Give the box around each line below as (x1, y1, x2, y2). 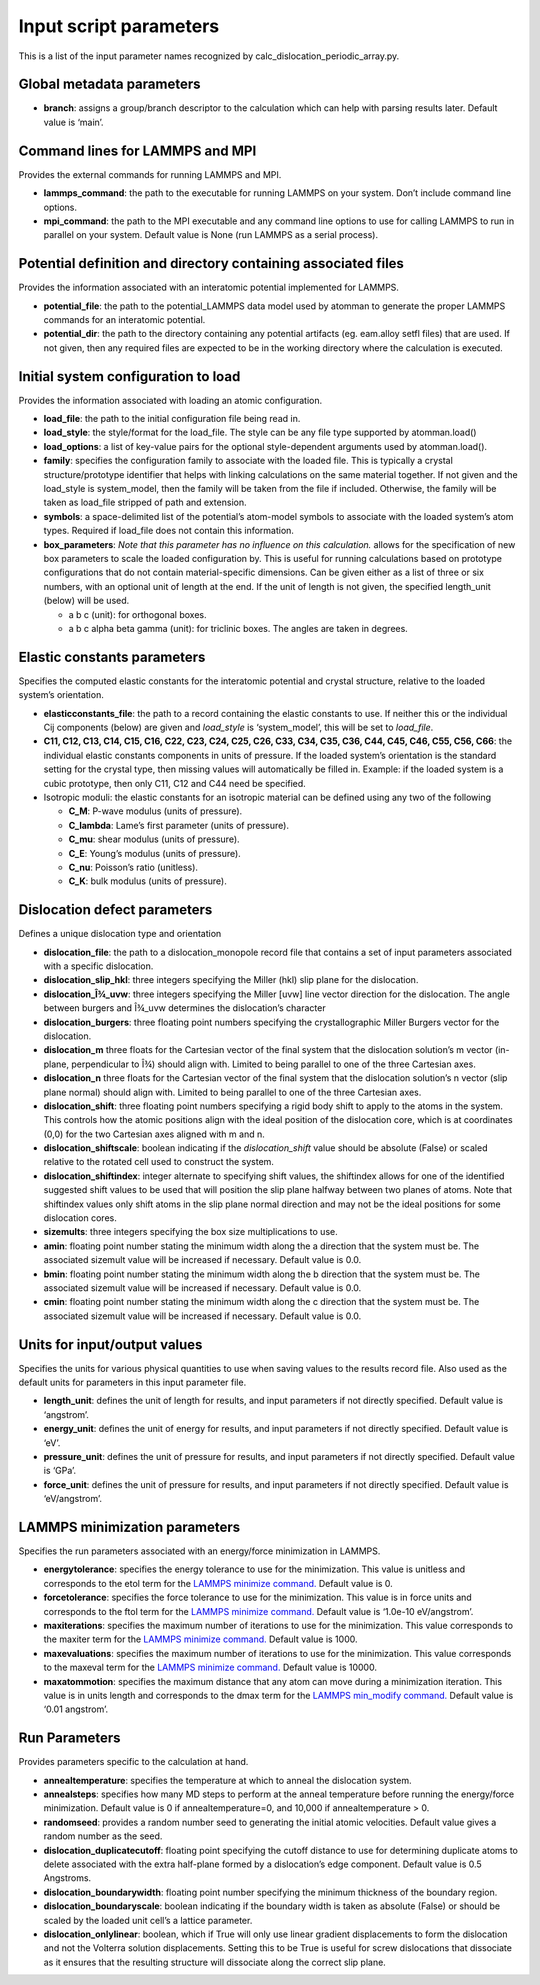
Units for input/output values (18, 1336, 203, 1353)
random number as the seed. (43, 1830, 163, 1842)
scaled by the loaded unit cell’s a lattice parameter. (43, 1914, 253, 1926)
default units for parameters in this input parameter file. (18, 1376, 247, 1389)
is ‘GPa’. (43, 1465, 77, 1477)
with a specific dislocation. (43, 960, 154, 972)
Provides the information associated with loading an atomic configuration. (18, 394, 323, 406)
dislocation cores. (43, 1212, 117, 1224)
